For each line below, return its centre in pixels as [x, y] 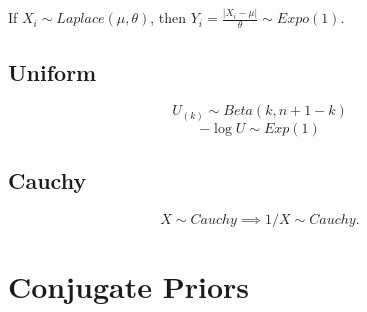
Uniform [52, 71]
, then [168, 17]
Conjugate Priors [129, 286]
